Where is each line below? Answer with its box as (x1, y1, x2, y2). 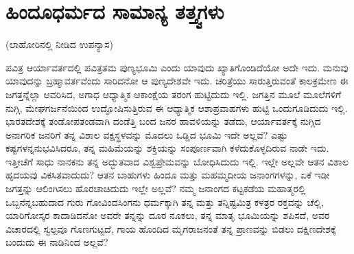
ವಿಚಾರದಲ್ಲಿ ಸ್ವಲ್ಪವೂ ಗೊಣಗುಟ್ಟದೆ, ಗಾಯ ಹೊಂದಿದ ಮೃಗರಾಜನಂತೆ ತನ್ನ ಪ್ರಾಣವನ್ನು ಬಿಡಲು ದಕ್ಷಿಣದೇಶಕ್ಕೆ (5, 221, 336, 235)
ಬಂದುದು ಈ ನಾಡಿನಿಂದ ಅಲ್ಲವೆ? (5, 235, 108, 249)
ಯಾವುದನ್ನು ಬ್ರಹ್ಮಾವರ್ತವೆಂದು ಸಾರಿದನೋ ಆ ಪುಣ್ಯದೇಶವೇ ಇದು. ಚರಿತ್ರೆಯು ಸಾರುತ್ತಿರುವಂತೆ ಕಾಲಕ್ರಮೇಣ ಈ (5, 73, 349, 88)
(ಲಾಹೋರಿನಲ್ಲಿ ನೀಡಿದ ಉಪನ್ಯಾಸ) (5, 37, 113, 51)
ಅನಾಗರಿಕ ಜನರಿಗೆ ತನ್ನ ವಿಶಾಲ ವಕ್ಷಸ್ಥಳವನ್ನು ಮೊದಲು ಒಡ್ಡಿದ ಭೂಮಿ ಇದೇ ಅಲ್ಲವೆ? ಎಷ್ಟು (5, 127, 288, 141)
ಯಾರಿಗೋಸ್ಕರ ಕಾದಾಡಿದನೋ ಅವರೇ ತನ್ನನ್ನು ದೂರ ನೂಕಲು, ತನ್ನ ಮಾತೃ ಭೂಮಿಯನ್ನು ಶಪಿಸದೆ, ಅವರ (5, 208, 330, 222)
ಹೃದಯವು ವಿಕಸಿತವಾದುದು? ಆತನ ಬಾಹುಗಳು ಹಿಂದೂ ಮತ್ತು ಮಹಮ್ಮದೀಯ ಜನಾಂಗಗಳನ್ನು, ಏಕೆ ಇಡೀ (5, 168, 330, 182)
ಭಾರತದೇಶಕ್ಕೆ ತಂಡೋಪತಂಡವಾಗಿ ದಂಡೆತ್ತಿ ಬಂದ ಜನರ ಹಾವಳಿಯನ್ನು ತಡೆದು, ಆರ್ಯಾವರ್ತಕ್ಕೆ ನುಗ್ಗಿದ (5, 114, 321, 128)
